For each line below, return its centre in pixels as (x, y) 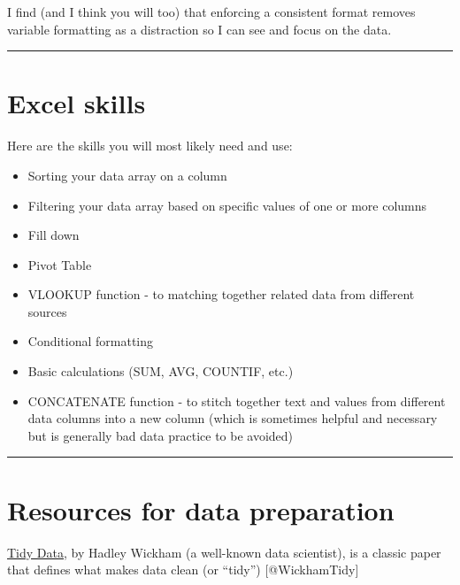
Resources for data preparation (201, 509)
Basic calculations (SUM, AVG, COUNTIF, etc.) (161, 371)
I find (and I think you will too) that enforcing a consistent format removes (211, 12)
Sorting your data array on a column (127, 175)
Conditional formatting (91, 341)
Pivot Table (60, 264)
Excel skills (77, 103)
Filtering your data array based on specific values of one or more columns (227, 205)
